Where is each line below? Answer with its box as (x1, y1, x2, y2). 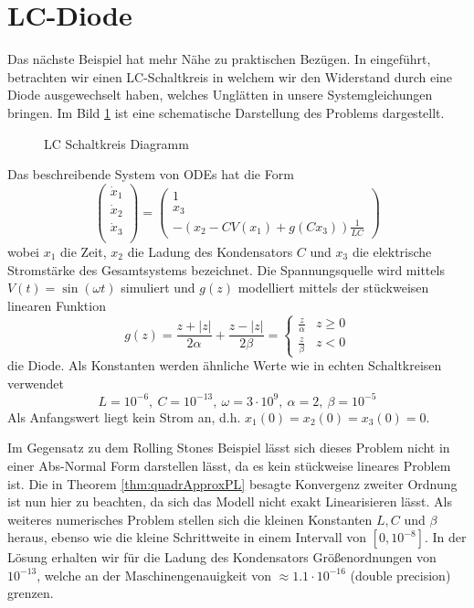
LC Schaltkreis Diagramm (44, 133, 189, 153)
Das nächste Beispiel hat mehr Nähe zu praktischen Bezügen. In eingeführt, (7, 49, 431, 69)
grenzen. (7, 583, 54, 603)
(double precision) (350, 565, 451, 584)
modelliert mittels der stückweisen (237, 278, 429, 297)
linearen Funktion (7, 295, 106, 315)
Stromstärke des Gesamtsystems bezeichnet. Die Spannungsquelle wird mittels (7, 260, 445, 279)
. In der (424, 528, 467, 547)
